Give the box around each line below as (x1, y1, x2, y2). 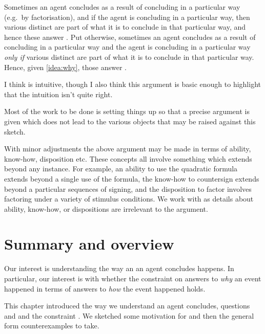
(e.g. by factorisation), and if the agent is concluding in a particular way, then (4, 11, 250, 22)
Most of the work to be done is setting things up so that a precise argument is (4, 106, 250, 117)
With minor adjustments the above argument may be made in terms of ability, (4, 143, 251, 154)
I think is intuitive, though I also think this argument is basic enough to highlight (4, 79, 261, 90)
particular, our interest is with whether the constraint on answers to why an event (4, 273, 261, 283)
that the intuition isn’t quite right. (4, 88, 113, 99)
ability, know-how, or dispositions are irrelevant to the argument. (4, 203, 208, 214)
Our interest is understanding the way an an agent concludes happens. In (4, 263, 234, 274)
